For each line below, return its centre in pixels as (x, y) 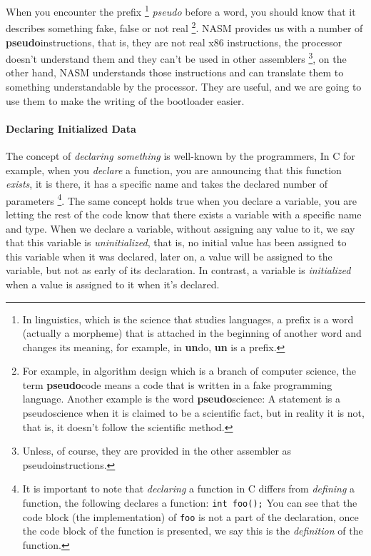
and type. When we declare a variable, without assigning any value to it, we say (181, 228)
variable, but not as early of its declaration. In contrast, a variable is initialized (178, 270)
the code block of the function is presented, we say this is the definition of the (193, 531)
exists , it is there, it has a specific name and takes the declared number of (167, 184)
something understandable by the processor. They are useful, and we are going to (184, 86)
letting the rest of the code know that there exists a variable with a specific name (184, 214)
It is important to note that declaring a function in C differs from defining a (189, 489)
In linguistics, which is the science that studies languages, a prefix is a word (188, 319)
